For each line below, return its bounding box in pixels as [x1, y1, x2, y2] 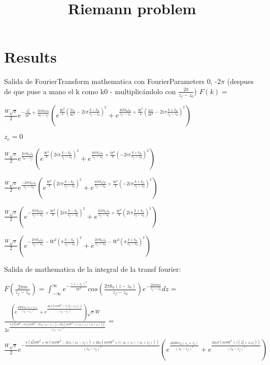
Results [4, 46, 57, 67]
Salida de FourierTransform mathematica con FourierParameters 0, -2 [4, 76, 221, 87]
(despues [227, 76, 254, 87]
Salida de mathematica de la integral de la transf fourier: [4, 263, 181, 274]
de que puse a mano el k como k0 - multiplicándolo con [4, 86, 176, 96]
